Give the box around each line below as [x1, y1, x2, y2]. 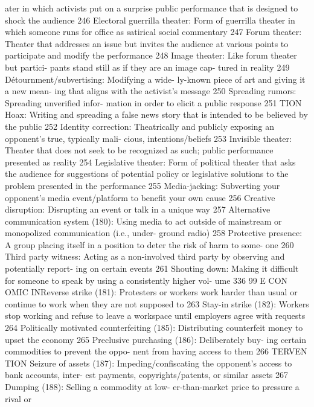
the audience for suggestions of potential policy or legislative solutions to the [5, 167, 289, 180]
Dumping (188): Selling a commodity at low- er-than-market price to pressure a [5, 380, 300, 393]
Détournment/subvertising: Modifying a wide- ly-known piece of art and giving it [5, 72, 306, 85]
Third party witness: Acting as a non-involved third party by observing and [5, 250, 285, 263]
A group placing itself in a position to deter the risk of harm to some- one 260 [5, 238, 294, 251]
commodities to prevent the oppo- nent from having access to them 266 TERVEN [5, 345, 307, 357]
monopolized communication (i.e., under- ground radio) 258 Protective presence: [5, 226, 303, 239]
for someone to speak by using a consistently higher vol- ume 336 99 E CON [5, 274, 288, 286]
